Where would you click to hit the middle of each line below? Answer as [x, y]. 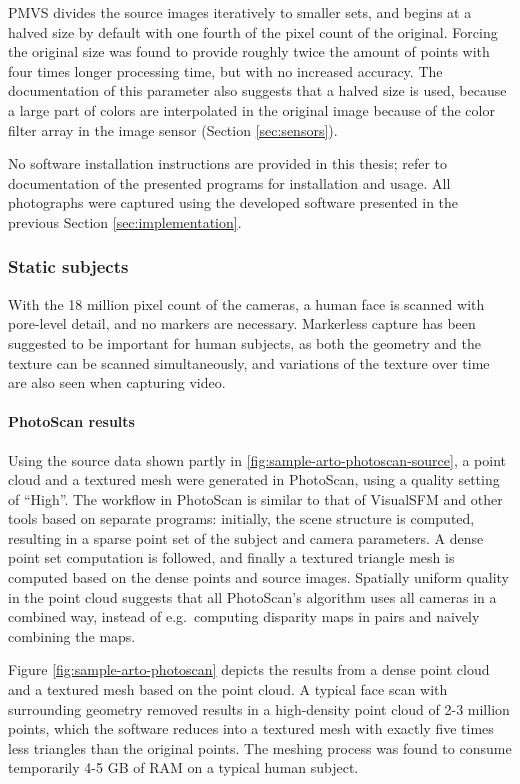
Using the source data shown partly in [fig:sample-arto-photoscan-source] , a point [257, 459]
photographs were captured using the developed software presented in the [233, 202]
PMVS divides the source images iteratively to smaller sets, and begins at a [240, 12]
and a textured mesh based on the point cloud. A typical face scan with [228, 689]
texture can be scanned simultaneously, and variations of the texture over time [249, 362]
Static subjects [68, 266]
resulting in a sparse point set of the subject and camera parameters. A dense [246, 537]
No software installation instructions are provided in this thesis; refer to [228, 163]
